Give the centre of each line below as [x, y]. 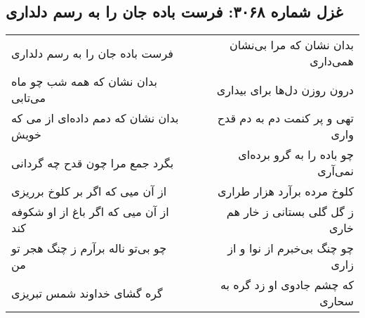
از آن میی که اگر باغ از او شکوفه [90, 212]
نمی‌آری [336, 171]
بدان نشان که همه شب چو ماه [84, 82]
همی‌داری [332, 61]
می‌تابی [29, 98]
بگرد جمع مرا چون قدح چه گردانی [93, 163]
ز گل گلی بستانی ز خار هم [290, 212]
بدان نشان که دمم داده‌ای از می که [95, 118]
